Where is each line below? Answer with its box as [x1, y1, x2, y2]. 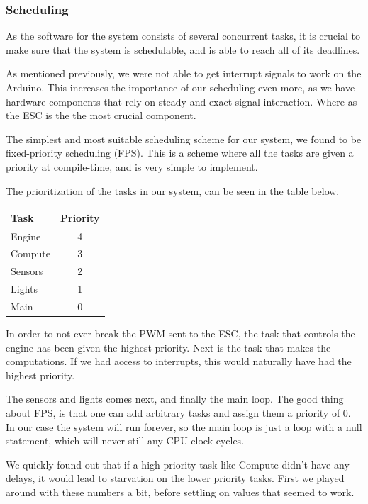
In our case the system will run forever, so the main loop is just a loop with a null [6, 419, 362, 434]
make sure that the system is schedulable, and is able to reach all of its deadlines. [6, 42, 360, 57]
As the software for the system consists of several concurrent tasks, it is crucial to [6, 28, 360, 43]
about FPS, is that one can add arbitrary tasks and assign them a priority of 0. [6, 405, 351, 420]
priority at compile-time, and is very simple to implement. [6, 159, 258, 174]
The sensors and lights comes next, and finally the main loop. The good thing [6, 391, 344, 406]
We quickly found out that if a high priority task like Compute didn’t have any [6, 457, 350, 471]
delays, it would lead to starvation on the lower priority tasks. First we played [6, 471, 345, 486]
